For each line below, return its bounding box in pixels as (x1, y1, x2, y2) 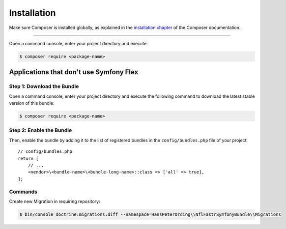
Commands (9, 188, 38, 195)
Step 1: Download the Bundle (9, 83, 79, 90)
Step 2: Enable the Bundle (9, 127, 72, 134)
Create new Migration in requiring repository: (9, 198, 100, 204)
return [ (18, 155, 39, 161)
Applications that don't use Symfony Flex (9, 68, 139, 76)
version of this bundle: (9, 100, 55, 106)
